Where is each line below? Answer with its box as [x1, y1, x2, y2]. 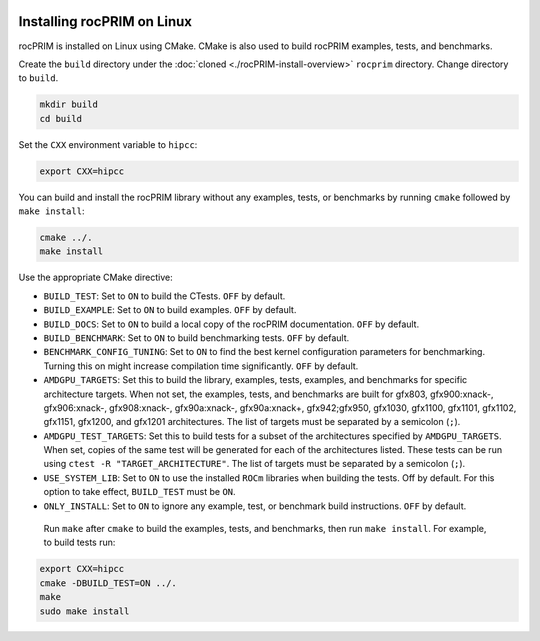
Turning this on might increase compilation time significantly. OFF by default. [43, 360, 359, 372]
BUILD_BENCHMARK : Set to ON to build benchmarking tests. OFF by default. [43, 331, 350, 344]
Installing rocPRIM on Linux [18, 13, 193, 30]
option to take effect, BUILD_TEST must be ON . [43, 486, 236, 498]
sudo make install [39, 605, 130, 617]
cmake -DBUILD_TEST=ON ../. [39, 577, 177, 589]
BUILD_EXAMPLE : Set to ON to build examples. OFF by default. [43, 304, 297, 316]
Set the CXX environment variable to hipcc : [18, 138, 198, 150]
